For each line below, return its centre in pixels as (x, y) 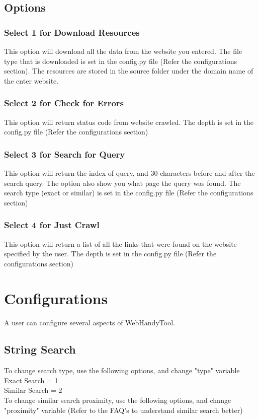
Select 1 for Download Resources (72, 32)
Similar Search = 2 (33, 390)
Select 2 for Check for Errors (64, 103)
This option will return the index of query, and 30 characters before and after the (129, 173)
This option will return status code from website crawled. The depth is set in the (129, 122)
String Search (40, 349)
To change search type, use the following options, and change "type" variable (122, 370)
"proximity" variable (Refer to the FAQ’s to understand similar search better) (123, 410)
